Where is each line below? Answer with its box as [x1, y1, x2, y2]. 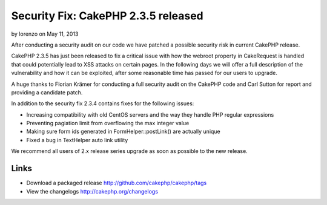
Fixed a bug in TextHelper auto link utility [26, 136, 128, 143]
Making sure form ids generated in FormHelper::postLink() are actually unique [26, 128, 220, 135]
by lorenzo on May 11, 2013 [11, 30, 79, 37]
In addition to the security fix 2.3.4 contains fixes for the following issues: [11, 100, 194, 107]
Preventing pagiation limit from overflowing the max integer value [26, 120, 190, 127]
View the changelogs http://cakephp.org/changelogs [26, 187, 159, 195]
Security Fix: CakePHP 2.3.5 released [11, 9, 203, 22]
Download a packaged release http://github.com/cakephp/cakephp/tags [26, 179, 207, 187]
